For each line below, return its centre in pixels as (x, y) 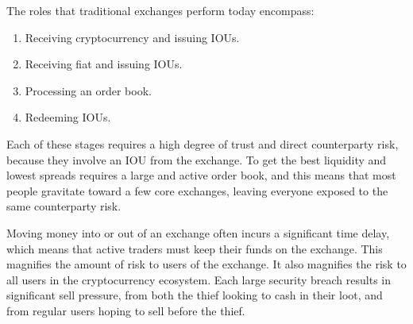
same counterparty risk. (64, 206)
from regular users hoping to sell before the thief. (126, 310)
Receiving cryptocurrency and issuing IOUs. (132, 37)
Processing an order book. (88, 90)
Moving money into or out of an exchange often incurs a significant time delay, (198, 232)
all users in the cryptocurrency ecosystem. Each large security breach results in (199, 279)
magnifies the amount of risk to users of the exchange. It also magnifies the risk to (206, 264)
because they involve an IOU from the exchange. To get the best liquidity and (197, 159)
